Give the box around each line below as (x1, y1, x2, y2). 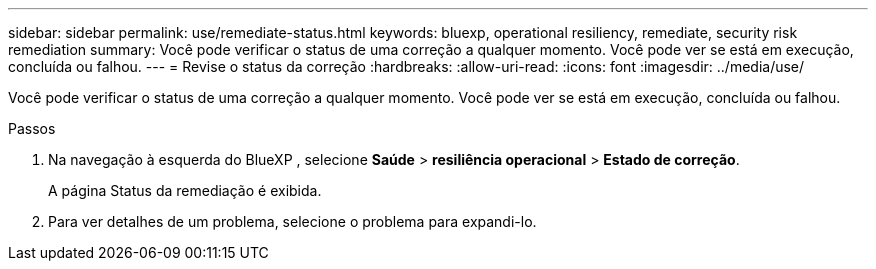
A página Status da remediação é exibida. (48, 182, 322, 199)
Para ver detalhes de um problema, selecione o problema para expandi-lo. (48, 213, 537, 230)
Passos (8, 120, 56, 137)
